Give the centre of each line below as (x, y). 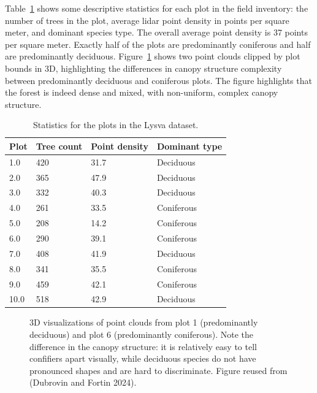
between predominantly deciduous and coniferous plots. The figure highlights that (158, 80)
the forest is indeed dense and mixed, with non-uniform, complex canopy (142, 92)
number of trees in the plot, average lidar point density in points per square (147, 20)
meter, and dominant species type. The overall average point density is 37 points (156, 32)
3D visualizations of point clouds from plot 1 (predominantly (144, 322)
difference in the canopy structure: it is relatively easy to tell (143, 346)
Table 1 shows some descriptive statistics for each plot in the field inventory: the (157, 8)
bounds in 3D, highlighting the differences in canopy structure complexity (143, 68)
